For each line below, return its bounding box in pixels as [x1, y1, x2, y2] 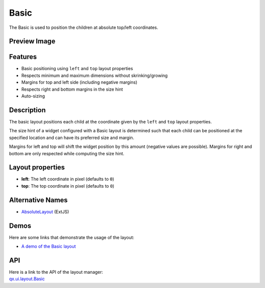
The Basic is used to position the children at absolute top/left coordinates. [9, 24, 159, 30]
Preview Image [9, 37, 56, 46]
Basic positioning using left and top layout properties [21, 66, 133, 72]
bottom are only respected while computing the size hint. [9, 150, 125, 156]
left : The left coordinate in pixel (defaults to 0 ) [21, 176, 114, 182]
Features [9, 53, 37, 61]
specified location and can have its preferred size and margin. [9, 135, 134, 141]
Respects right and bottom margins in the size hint [21, 86, 123, 92]
